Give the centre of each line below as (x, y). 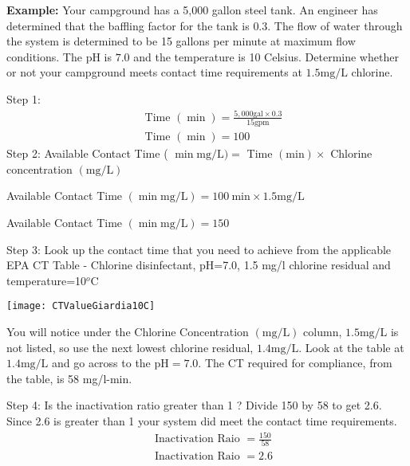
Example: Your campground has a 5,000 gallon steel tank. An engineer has (192, 10)
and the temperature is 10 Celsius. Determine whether (266, 56)
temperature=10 (47, 280)
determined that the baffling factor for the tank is (128, 25)
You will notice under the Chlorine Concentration (128, 332)
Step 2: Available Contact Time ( (87, 153)
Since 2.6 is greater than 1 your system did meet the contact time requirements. (202, 421)
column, (323, 332)
